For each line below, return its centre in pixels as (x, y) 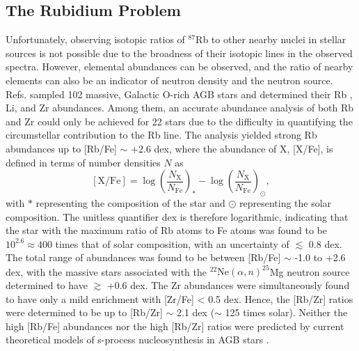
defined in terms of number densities (83, 162)
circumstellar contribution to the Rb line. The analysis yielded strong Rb (161, 135)
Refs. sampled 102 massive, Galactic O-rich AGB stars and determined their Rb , (179, 94)
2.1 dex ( (196, 312)
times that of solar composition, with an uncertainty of (172, 243)
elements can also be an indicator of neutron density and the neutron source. (169, 80)
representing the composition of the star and (130, 202)
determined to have (47, 285)
